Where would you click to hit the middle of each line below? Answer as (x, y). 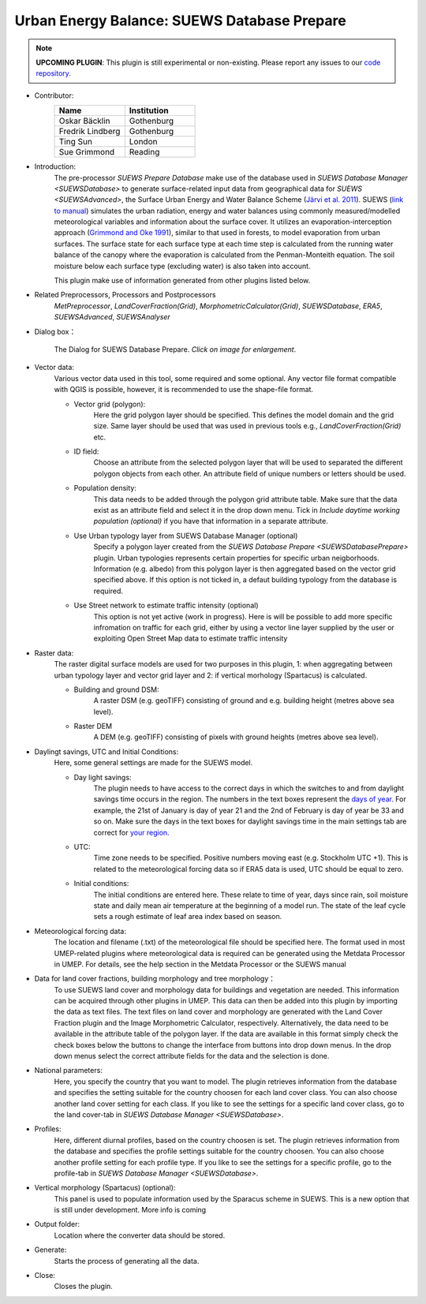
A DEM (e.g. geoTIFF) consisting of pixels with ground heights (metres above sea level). (236, 737)
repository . (53, 73)
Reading (144, 152)
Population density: (105, 488)
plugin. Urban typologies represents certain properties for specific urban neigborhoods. (236, 558)
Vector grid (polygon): (110, 404)
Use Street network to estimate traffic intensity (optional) (166, 605)
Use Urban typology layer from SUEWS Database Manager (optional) (186, 536)
